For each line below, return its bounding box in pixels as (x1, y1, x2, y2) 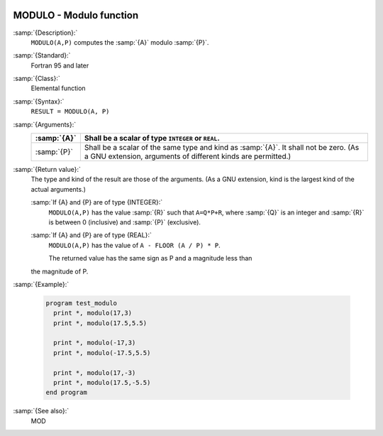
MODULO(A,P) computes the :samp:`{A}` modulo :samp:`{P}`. (30, 38, 209, 46)
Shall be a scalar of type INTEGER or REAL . (84, 133, 220, 143)
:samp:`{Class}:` (13, 75, 60, 83)
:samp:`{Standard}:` (13, 51, 71, 60)
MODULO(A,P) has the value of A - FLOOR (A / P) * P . (48, 241, 221, 249)
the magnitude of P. (30, 267, 89, 276)
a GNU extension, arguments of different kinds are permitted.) (84, 151, 292, 161)
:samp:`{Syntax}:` (13, 97, 65, 106)
